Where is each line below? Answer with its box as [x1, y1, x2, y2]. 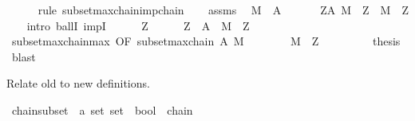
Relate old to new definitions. [6, 75, 150, 92]
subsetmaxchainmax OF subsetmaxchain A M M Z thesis [11, 33, 401, 49]
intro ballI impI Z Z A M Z [26, 17, 250, 33]
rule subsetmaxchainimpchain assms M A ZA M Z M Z [38, 2, 409, 18]
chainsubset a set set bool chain [11, 101, 193, 118]
